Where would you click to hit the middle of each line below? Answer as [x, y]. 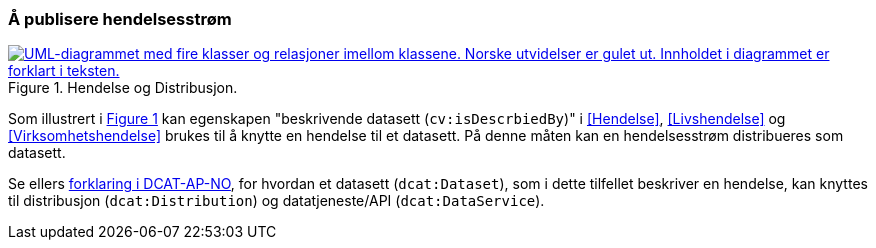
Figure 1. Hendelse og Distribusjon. [123, 88]
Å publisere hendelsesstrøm [120, 19]
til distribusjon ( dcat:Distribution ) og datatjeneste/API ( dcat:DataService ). [276, 201]
